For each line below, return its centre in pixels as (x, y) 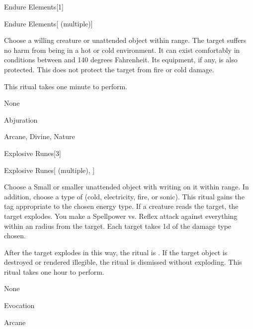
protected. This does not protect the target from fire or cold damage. (109, 69)
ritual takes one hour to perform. (54, 271)
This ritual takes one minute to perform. (66, 86)
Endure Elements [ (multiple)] (48, 23)
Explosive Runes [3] (33, 153)
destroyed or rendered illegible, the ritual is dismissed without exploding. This (123, 262)
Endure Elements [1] (34, 6)
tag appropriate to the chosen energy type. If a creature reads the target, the (121, 206)
